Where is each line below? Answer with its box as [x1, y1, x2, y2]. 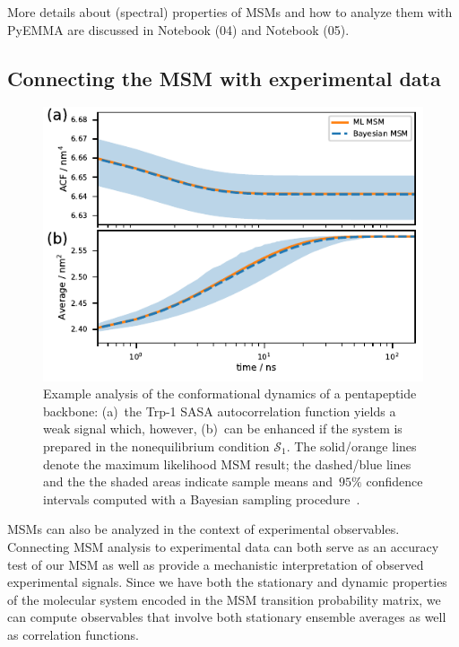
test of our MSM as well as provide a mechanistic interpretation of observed [7, 555, 424, 573]
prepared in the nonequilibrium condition [43, 436, 270, 455]
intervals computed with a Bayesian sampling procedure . [43, 489, 360, 508]
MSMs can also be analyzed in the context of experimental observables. [7, 520, 400, 538]
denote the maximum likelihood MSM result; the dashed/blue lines [43, 454, 411, 473]
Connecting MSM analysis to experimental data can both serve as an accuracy [7, 537, 439, 555]
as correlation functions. [7, 625, 139, 643]
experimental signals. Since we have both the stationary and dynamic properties [7, 573, 447, 591]
